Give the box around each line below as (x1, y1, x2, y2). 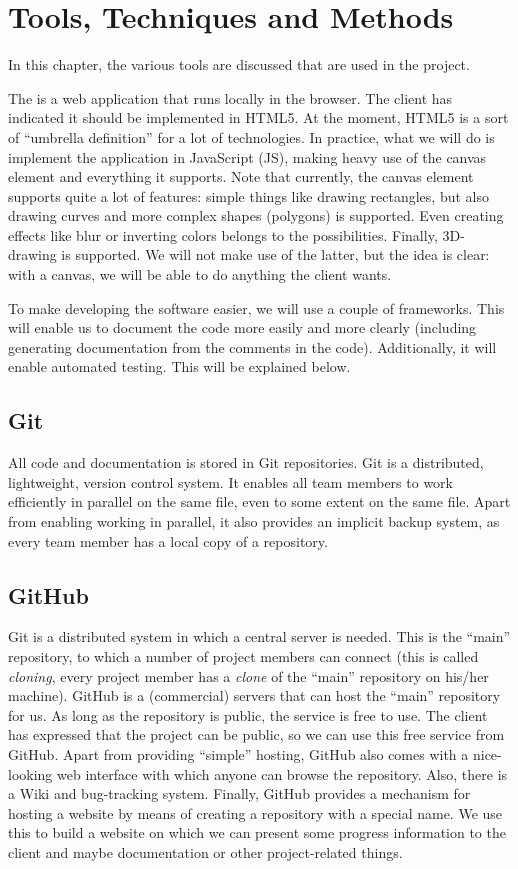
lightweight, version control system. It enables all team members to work (8, 471, 453, 492)
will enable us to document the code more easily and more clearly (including (8, 317, 477, 338)
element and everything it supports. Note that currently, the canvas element (8, 166, 474, 187)
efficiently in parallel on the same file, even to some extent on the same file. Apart (8, 491, 511, 512)
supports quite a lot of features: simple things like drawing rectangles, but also (8, 185, 489, 206)
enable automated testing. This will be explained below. (8, 356, 351, 377)
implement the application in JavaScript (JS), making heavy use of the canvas (8, 146, 487, 167)
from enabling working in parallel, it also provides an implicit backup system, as (8, 511, 500, 532)
